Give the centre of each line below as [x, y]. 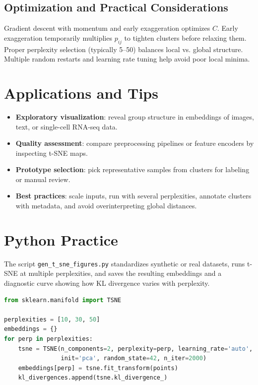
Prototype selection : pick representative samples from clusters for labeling [132, 169]
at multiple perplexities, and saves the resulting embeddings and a [121, 273]
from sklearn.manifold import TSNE [63, 300]
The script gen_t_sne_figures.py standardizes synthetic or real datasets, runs [125, 263]
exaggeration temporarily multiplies [58, 37]
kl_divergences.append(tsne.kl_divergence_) [93, 378]
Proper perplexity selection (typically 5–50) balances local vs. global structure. [124, 49]
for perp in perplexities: [48, 339]
